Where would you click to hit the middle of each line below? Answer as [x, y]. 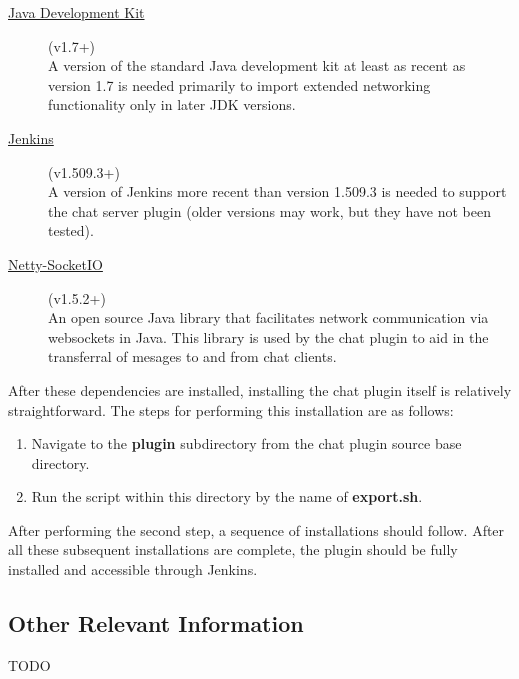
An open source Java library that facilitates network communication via [268, 317]
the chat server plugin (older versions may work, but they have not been [269, 210]
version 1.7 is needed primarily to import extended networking [239, 84]
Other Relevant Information [156, 623]
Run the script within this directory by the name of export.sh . [227, 496]
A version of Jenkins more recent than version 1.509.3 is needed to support [277, 191]
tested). [71, 230]
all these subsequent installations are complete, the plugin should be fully [233, 549]
